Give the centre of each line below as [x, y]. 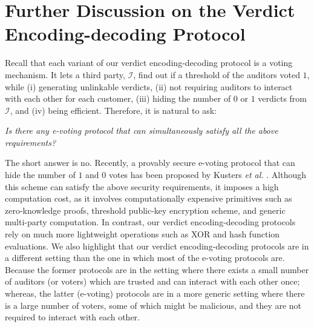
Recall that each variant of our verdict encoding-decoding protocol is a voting [149, 63]
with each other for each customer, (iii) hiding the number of [118, 98]
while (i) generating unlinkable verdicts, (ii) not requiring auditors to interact [149, 86]
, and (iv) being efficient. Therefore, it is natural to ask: [113, 110]
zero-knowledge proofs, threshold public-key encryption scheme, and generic [145, 210]
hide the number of [40, 175]
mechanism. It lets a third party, [65, 74]
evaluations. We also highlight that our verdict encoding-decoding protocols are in [157, 246]
